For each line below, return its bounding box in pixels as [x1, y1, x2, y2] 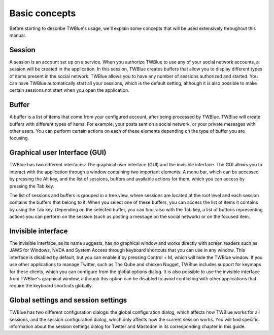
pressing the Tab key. [9, 183, 54, 189]
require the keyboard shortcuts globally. [9, 283, 93, 289]
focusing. [9, 135, 29, 141]
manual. [9, 32, 26, 38]
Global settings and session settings [9, 296, 127, 305]
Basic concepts [9, 8, 76, 19]
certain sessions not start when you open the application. [9, 87, 129, 93]
